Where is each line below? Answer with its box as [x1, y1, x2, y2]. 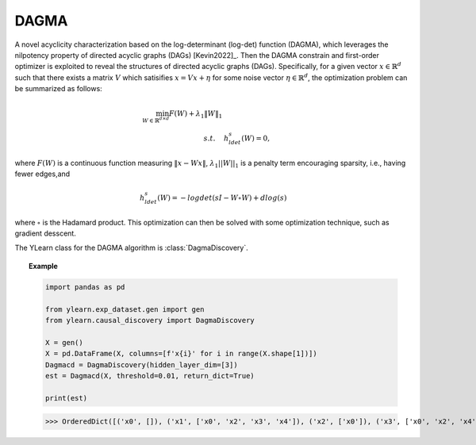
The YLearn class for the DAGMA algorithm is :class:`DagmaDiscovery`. [14, 243, 249, 253]
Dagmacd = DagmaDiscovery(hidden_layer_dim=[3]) [44, 360, 238, 369]
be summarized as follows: [14, 84, 102, 94]
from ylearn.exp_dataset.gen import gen [44, 305, 205, 313]
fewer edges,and [14, 169, 71, 178]
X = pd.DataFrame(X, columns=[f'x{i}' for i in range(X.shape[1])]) [44, 349, 317, 359]
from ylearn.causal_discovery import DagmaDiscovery [44, 316, 255, 324]
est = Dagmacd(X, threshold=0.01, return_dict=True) [44, 371, 255, 380]
